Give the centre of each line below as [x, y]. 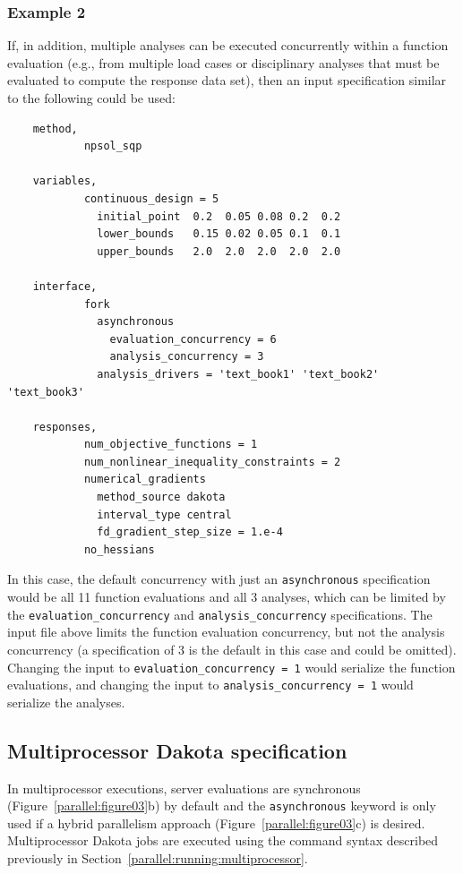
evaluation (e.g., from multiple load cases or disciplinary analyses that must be [223, 62]
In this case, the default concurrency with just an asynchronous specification [219, 579]
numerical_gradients [145, 480]
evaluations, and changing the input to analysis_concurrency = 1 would [210, 685]
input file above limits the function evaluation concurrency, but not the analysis [226, 632]
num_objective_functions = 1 [171, 445]
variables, [65, 181]
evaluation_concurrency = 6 [193, 339]
